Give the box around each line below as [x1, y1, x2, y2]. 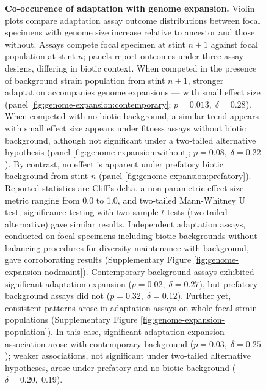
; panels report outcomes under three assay [83, 50, 244, 62]
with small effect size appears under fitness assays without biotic [5, 121, 246, 134]
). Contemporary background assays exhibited [82, 265, 254, 278]
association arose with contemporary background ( [5, 337, 194, 350]
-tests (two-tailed [164, 205, 228, 218]
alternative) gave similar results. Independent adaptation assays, [5, 217, 246, 230]
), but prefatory [199, 277, 258, 290]
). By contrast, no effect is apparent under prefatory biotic [5, 157, 223, 170]
